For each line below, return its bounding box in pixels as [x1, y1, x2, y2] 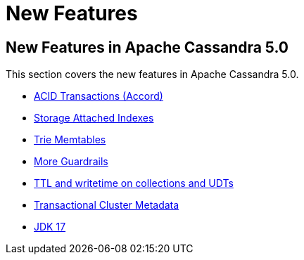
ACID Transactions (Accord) [34, 90, 163, 103]
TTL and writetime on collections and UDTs [34, 177, 234, 190]
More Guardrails [34, 155, 108, 168]
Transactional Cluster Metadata [34, 199, 179, 212]
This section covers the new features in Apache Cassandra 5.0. [6, 68, 299, 81]
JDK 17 [34, 221, 66, 233]
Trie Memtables [34, 134, 106, 146]
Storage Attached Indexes [34, 112, 154, 124]
